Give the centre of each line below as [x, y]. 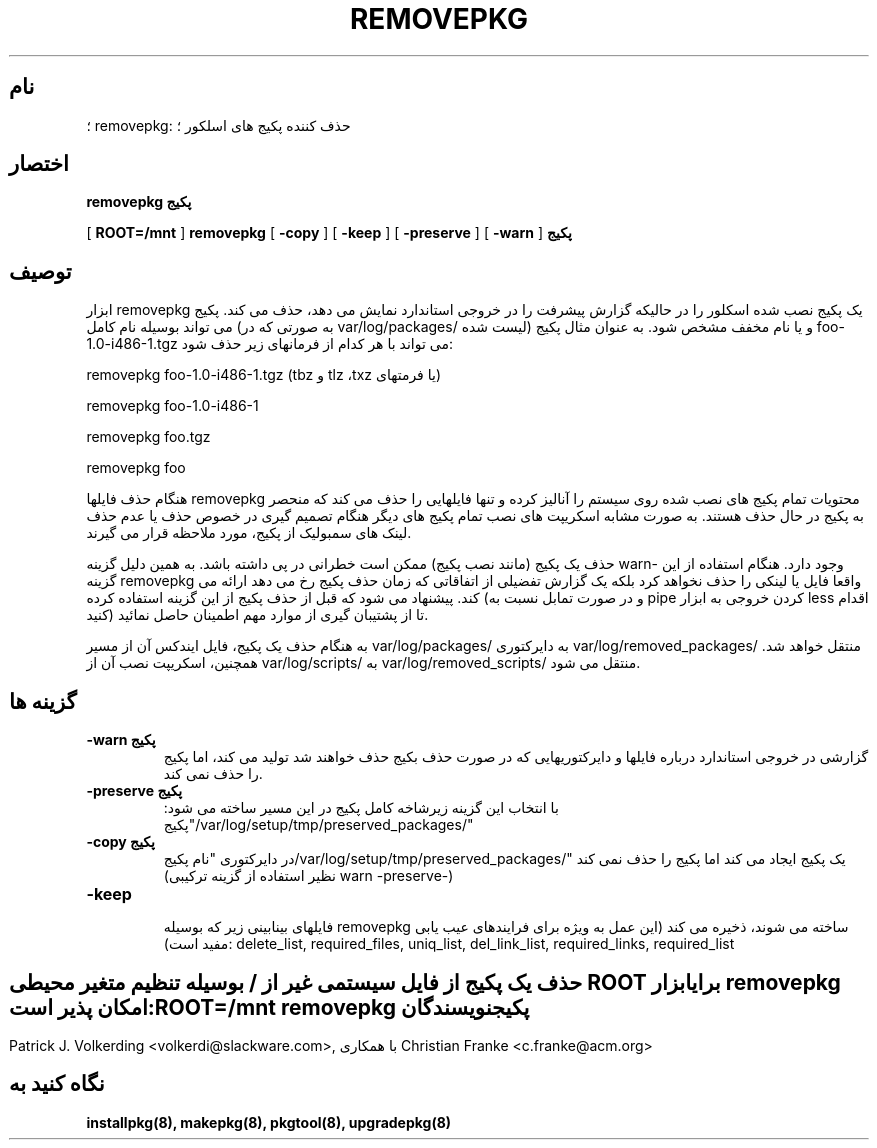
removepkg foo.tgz [148, 437]
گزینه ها [43, 701]
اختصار [39, 164]
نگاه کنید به [57, 1084]
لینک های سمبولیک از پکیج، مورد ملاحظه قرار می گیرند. [249, 533]
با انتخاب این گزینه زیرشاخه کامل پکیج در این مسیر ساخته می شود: [361, 808]
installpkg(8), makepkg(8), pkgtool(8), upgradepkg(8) [269, 1122]
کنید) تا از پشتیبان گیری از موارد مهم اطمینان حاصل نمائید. [257, 615]
